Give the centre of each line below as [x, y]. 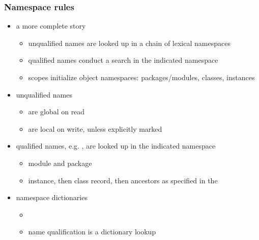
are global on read [56, 112]
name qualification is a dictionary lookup [92, 232]
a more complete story [51, 26]
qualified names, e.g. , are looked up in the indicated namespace [116, 146]
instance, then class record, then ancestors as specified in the [123, 180]
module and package [60, 163]
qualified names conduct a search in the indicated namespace [123, 60]
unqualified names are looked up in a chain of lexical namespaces [129, 43]
